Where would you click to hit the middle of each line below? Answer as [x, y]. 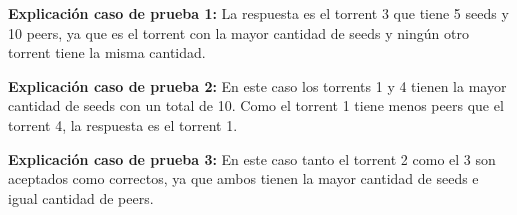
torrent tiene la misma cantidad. [107, 52]
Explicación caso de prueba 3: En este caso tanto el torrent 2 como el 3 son [252, 158]
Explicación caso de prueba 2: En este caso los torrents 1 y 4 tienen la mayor [257, 85]
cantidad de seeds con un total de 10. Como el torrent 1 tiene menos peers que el [256, 105]
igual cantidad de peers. [81, 197]
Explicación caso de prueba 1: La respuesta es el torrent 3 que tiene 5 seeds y [258, 13]
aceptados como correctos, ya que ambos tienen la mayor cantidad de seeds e [243, 178]
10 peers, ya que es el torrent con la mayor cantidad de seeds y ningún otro [238, 32]
